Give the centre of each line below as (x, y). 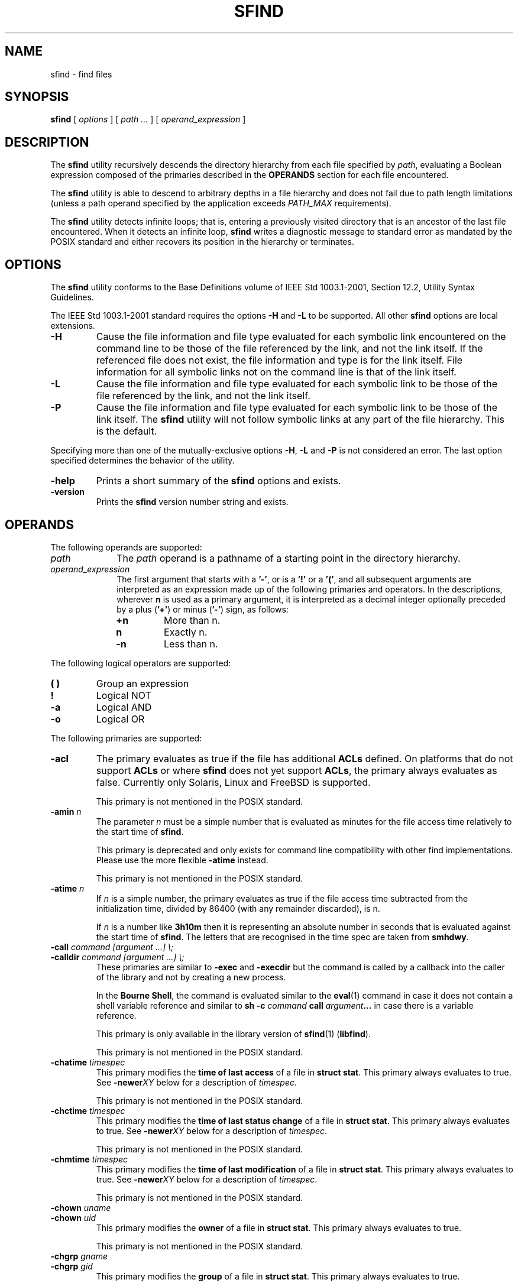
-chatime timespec (88, 1062)
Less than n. (191, 644)
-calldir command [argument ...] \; (117, 957)
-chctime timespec (88, 1110)
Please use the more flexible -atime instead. (182, 860)
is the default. (127, 431)
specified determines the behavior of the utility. (143, 461)
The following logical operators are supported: (141, 663)
